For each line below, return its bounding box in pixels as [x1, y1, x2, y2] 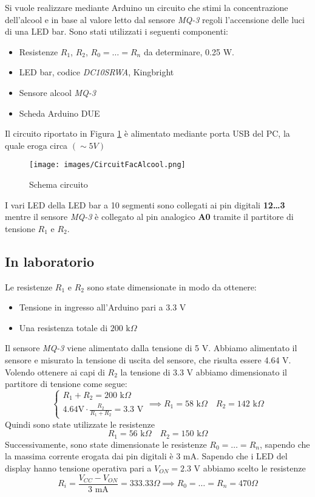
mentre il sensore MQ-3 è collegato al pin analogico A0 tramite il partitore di [5, 210, 294, 223]
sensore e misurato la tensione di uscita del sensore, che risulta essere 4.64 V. [5, 353, 291, 366]
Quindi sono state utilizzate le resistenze [5, 417, 155, 430]
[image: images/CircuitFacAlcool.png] [29, 160, 186, 170]
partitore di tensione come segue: [5, 377, 127, 390]
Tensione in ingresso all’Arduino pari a [19, 301, 163, 314]
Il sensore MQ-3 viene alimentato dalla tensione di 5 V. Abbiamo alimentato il [5, 341, 297, 354]
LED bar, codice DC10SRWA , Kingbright [19, 66, 174, 78]
